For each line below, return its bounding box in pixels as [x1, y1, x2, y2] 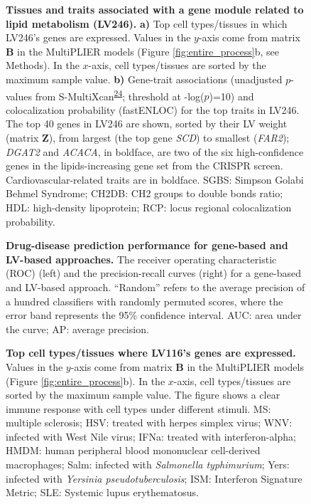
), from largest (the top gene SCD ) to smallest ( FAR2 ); [48, 130, 290, 145]
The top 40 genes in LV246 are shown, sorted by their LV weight [6, 116, 288, 131]
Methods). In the [6, 58, 80, 73]
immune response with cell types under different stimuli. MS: [6, 401, 271, 416]
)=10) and [209, 88, 254, 103]
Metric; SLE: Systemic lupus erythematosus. [6, 485, 199, 500]
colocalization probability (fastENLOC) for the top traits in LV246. [6, 102, 300, 117]
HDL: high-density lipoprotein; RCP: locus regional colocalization [6, 199, 292, 214]
